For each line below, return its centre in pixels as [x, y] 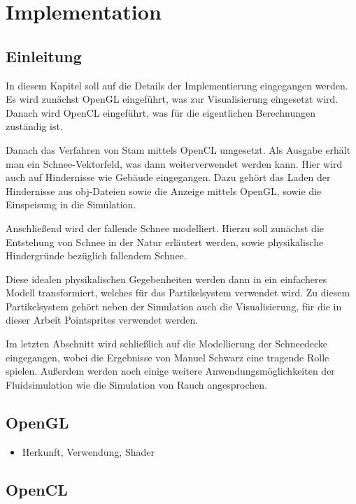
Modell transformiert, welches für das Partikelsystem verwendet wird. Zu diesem [178, 293]
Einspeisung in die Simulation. [71, 204]
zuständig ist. [34, 126]
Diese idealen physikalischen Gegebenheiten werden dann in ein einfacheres [166, 279]
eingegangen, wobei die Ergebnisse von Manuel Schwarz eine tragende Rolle [168, 357]
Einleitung [44, 56]
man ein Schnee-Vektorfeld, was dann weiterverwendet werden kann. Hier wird [174, 163]
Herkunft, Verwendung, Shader [88, 451]
